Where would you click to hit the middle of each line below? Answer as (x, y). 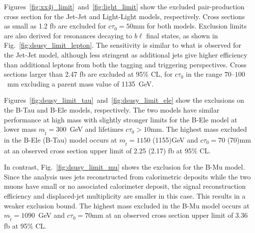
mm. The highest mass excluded (199, 129)
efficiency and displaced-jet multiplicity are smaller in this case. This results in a (125, 196)
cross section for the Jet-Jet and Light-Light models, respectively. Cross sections (125, 16)
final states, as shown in (182, 35)
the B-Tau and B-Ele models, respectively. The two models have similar (112, 109)
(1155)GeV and (175, 139)
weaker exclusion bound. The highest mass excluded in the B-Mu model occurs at (127, 205)
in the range (204, 74)
